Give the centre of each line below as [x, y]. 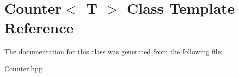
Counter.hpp [23, 68]
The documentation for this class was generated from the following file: [113, 52]
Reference [39, 27]
